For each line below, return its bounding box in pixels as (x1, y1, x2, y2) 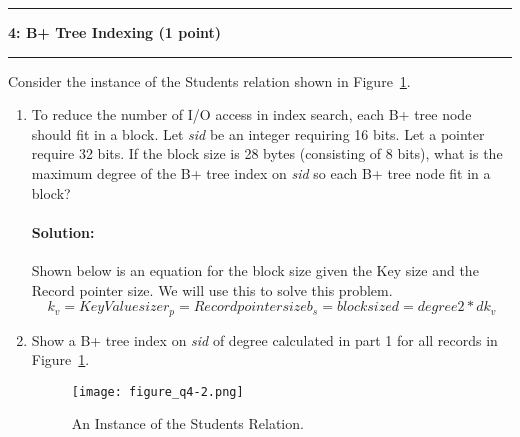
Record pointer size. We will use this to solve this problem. (31, 279, 393, 300)
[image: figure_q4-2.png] (71, 384, 244, 399)
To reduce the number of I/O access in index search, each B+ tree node (31, 104, 472, 125)
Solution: (31, 221, 95, 242)
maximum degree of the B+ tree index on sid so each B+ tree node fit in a (31, 162, 491, 183)
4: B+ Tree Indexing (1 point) (8, 22, 222, 42)
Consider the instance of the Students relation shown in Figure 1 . (8, 70, 411, 91)
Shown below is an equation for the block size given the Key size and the (31, 259, 479, 280)
